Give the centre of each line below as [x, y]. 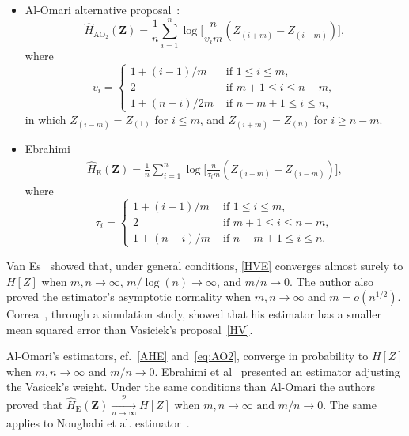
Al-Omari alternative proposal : [102, 9]
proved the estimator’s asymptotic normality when [129, 297]
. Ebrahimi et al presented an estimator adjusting [277, 371]
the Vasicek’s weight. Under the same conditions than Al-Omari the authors [191, 387]
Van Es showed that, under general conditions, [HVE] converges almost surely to [205, 265]
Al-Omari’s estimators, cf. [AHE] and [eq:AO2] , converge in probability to [187, 356]
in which [45, 119]
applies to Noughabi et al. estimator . [98, 423]
